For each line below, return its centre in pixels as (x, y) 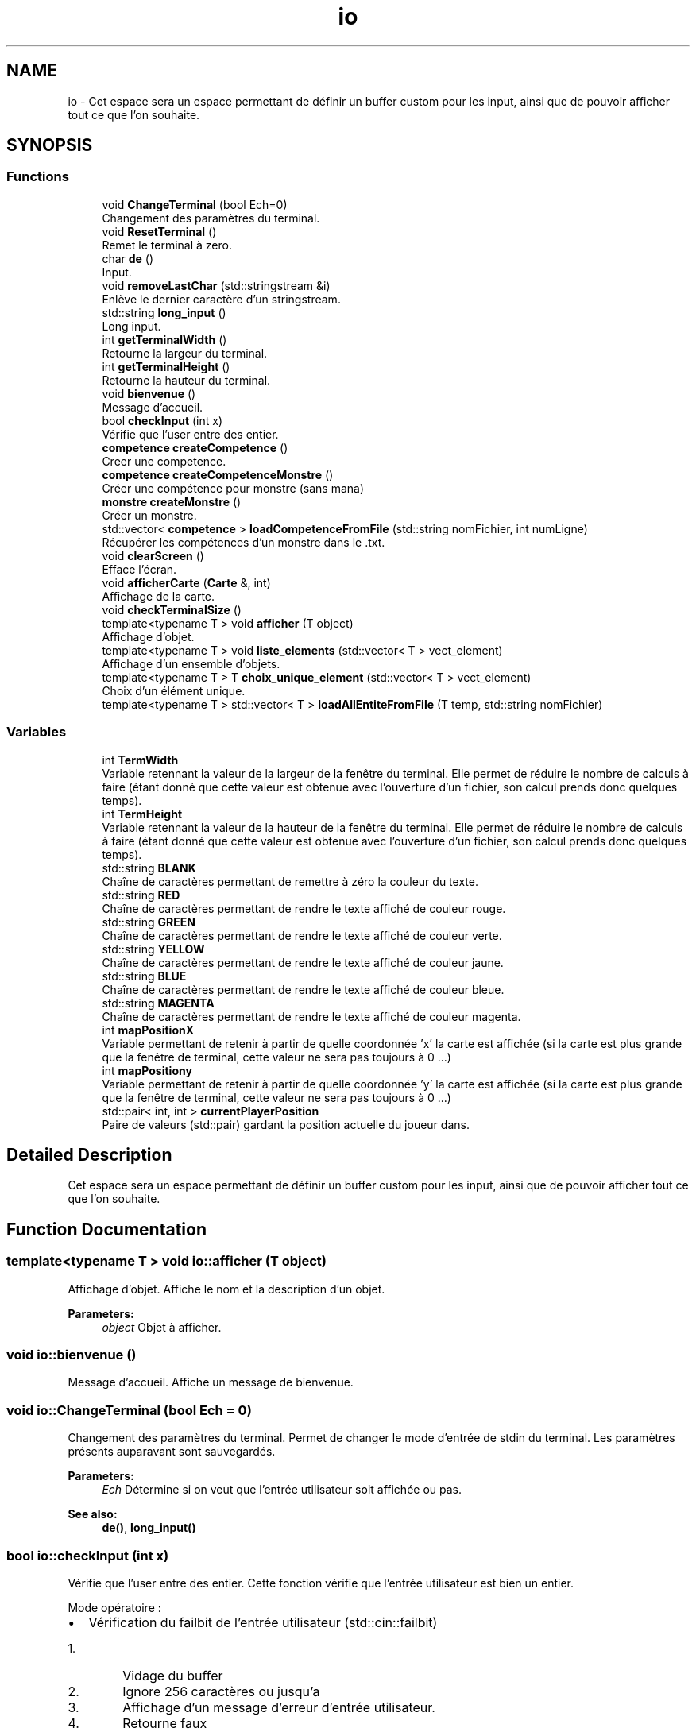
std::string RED (141, 895)
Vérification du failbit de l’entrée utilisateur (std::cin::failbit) (263, 1622)
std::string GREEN (149, 922)
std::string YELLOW (153, 949)
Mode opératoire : (114, 1607)
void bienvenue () (149, 393)
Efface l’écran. (139, 569)
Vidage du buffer (173, 1675)
